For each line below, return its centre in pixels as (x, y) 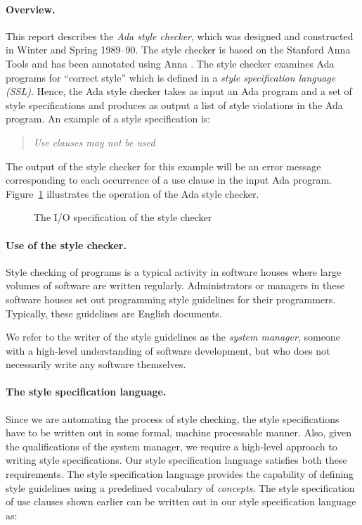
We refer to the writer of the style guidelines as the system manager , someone (173, 337)
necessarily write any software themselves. (96, 364)
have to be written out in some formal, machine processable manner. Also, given (179, 432)
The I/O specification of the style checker (123, 217)
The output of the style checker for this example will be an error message (163, 166)
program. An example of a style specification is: (108, 119)
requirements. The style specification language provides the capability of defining (180, 474)
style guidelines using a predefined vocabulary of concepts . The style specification (180, 487)
